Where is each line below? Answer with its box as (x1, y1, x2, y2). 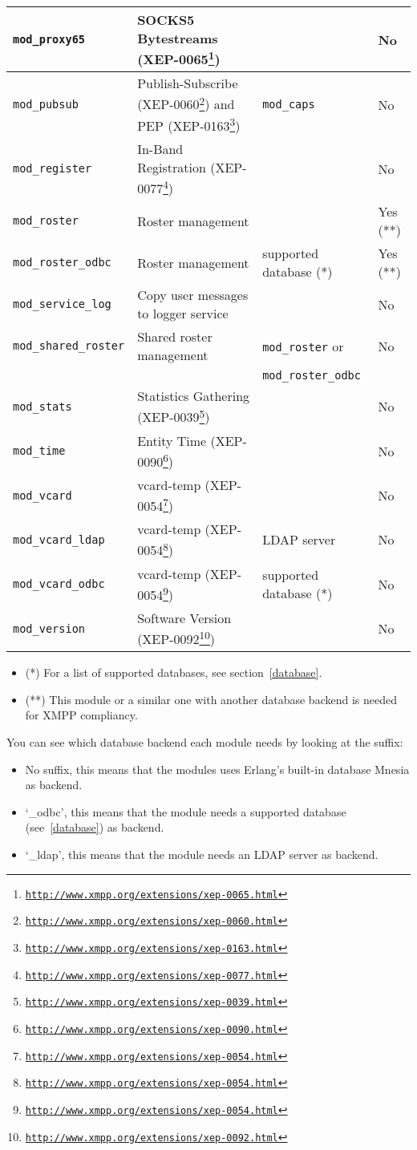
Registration (137, 157, 206, 176)
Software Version (137, 608, 232, 627)
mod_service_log (13, 298, 111, 311)
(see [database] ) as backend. (25, 819, 164, 836)
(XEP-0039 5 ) (137, 405, 210, 427)
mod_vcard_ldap (13, 532, 105, 546)
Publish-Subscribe (137, 74, 238, 93)
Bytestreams (137, 29, 218, 47)
